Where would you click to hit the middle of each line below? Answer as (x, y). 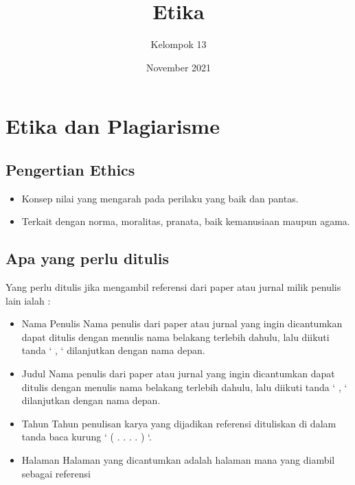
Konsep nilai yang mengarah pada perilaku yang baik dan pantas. (160, 198)
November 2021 (179, 67)
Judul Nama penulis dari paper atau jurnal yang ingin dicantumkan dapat (178, 374)
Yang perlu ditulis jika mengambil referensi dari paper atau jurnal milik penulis (173, 287)
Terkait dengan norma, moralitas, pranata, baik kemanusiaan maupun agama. (186, 221)
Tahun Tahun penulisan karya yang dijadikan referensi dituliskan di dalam (179, 423)
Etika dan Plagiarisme (113, 126)
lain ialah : (28, 300)
